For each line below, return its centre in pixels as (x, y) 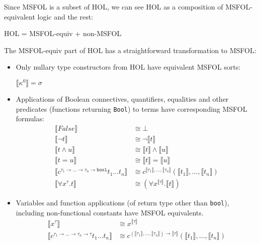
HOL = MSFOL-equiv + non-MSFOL (63, 33)
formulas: (30, 118)
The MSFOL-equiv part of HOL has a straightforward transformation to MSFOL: (130, 50)
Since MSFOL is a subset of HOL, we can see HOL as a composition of (114, 7)
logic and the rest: (65, 16)
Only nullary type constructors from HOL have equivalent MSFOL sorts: (128, 67)
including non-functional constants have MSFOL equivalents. (110, 212)
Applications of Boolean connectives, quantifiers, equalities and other (122, 99)
